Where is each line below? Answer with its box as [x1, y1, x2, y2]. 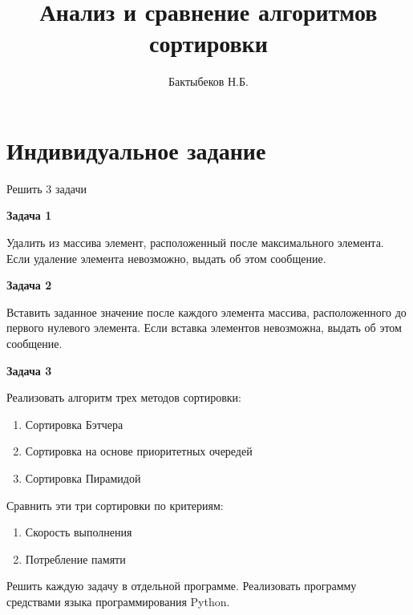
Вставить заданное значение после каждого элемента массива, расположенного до [6, 303, 407, 320]
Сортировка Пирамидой [25, 469, 141, 486]
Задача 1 [6, 207, 52, 224]
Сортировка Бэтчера [25, 415, 123, 432]
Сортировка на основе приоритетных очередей [25, 443, 253, 459]
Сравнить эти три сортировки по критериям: [6, 496, 224, 513]
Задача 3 [6, 362, 52, 378]
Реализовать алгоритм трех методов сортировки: [6, 389, 241, 406]
